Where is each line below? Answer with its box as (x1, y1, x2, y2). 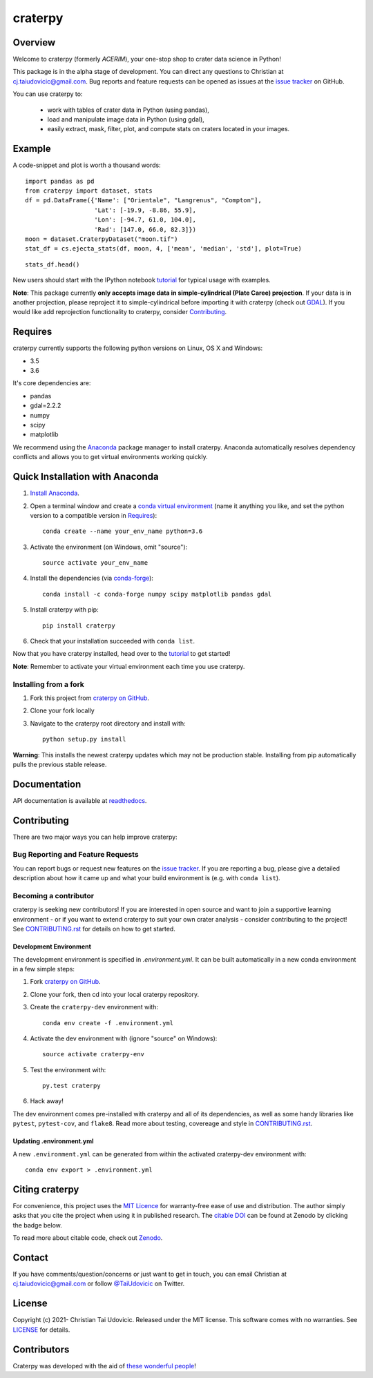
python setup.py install (42, 735, 126, 744)
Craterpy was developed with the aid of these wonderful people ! (12, 1361, 197, 1370)
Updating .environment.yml (12, 1137, 94, 1145)
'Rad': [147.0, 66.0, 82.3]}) (94, 225, 197, 233)
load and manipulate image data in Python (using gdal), (47, 115, 205, 124)
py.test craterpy (42, 1082, 101, 1090)
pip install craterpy (42, 621, 115, 630)
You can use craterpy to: (12, 90, 83, 98)
